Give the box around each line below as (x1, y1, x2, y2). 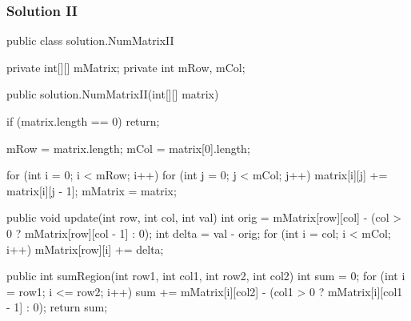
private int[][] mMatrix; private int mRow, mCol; (6, 58, 245, 75)
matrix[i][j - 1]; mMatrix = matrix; (6, 182, 177, 199)
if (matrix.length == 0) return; (6, 113, 160, 129)
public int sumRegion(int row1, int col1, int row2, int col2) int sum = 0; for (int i (6, 267, 405, 284)
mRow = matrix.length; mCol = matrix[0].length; (6, 139, 250, 156)
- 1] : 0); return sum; (6, 299, 108, 315)
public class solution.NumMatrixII (6, 32, 174, 49)
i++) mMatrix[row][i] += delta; (6, 240, 164, 257)
